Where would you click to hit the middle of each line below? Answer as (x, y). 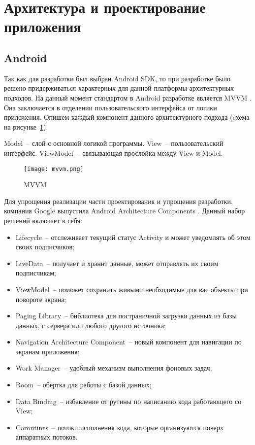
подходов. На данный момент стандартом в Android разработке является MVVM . (128, 97)
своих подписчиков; (45, 247)
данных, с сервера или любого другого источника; (91, 325)
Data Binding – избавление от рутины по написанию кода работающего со (128, 401)
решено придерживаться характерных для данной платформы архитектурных (119, 88)
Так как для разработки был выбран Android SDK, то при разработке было (117, 78)
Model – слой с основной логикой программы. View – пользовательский (114, 143)
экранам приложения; (48, 351)
